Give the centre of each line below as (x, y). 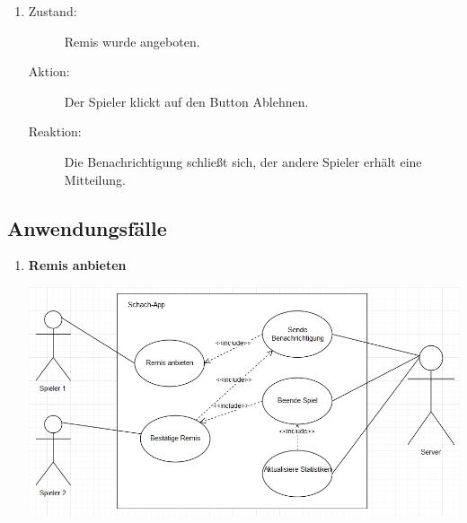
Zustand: (53, 11)
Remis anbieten (77, 265)
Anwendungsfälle (87, 227)
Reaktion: (55, 131)
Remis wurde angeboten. (132, 41)
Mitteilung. (95, 179)
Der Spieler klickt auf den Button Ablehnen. (186, 101)
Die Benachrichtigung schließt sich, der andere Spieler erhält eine (243, 161)
